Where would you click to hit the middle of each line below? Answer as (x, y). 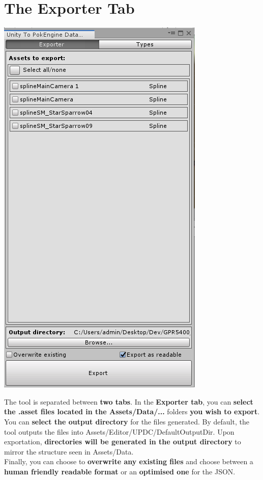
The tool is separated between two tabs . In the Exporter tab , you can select (129, 401)
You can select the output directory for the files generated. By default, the (127, 421)
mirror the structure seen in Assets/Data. (69, 451)
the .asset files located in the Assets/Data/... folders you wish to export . (132, 411)
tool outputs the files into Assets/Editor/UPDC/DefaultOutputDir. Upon (119, 431)
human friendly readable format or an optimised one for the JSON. (120, 471)
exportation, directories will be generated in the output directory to (123, 442)
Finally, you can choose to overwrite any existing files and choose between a (129, 461)
